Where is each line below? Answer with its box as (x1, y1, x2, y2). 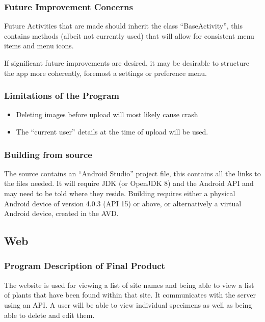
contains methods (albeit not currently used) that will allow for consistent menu (4, 30, 254, 41)
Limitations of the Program (4, 89, 120, 102)
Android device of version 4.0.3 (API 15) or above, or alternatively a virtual (4, 198, 242, 208)
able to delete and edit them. (4, 309, 95, 320)
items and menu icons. (4, 40, 74, 51)
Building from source (4, 148, 92, 160)
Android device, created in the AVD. (4, 208, 119, 219)
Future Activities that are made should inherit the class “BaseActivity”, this (4, 20, 243, 31)
